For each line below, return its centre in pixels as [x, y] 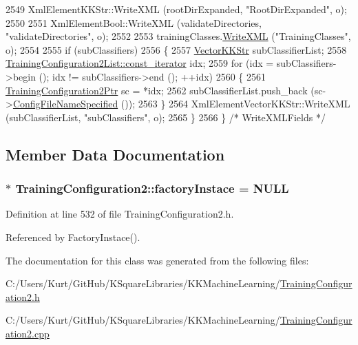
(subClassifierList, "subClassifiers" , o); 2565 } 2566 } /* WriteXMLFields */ [166, 117]
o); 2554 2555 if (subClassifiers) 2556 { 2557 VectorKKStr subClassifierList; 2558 [176, 49]
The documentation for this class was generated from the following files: [157, 260]
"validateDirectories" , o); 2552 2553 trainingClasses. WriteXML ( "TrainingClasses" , [178, 36]
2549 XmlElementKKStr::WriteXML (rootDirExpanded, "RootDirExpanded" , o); [176, 9]
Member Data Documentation [115, 154]
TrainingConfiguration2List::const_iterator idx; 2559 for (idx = [140, 63]
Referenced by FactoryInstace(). [73, 237]
